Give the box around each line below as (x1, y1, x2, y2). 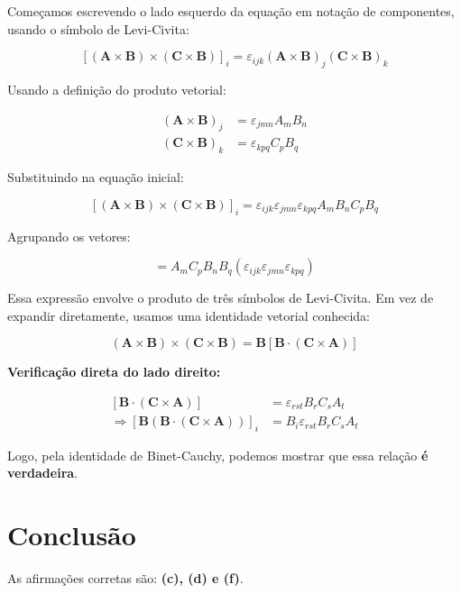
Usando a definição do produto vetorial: (7, 79, 226, 98)
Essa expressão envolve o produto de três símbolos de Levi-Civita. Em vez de (7, 288, 434, 307)
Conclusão (7, 516, 136, 553)
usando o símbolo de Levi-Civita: (7, 19, 189, 38)
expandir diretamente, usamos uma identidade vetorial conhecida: (7, 306, 371, 324)
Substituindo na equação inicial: (7, 168, 184, 187)
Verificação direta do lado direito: (7, 362, 221, 381)
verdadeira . (7, 463, 78, 482)
